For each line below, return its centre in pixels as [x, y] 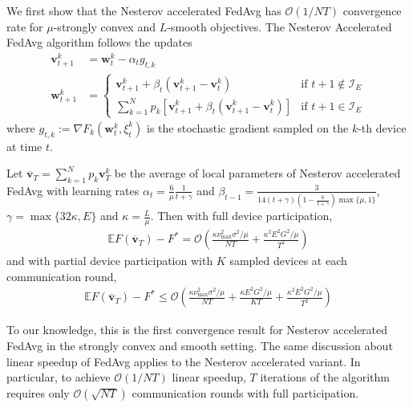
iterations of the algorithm [325, 377]
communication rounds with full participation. [245, 392]
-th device [382, 127]
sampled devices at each [288, 261]
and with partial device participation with [110, 261]
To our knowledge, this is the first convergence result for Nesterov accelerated [197, 330]
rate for [25, 26]
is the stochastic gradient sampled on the [248, 127]
